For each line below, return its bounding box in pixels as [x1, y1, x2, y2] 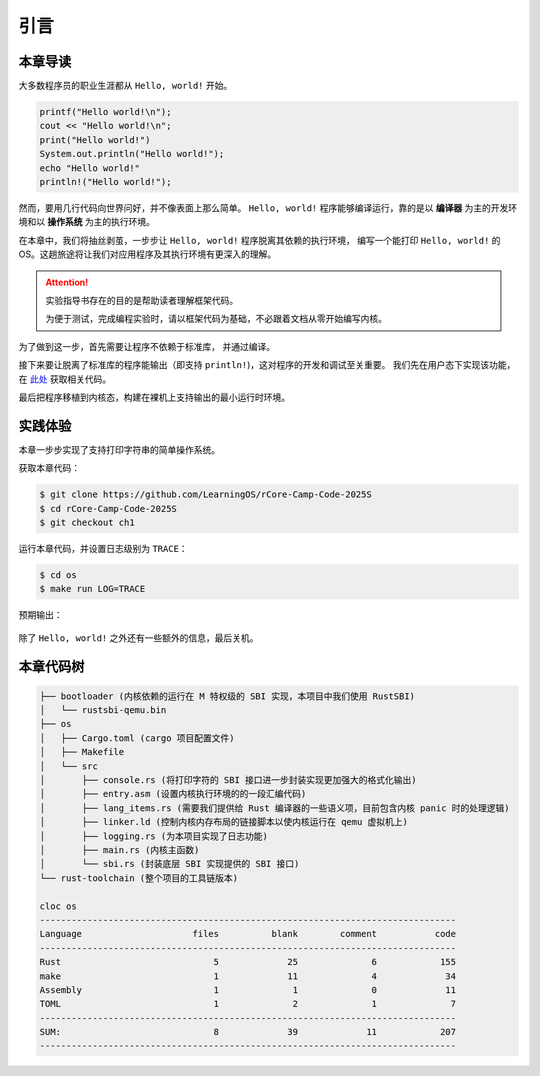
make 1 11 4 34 [39, 970, 457, 982]
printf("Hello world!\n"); [39, 106, 172, 118]
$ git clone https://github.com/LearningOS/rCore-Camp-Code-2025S [39, 489, 372, 500]
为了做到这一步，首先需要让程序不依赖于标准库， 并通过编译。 [18, 340, 275, 352]
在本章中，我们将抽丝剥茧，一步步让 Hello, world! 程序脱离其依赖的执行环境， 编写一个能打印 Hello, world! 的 [18, 234, 501, 246]
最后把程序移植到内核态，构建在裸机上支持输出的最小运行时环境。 [18, 391, 290, 403]
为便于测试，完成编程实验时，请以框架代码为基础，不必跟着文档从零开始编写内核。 [45, 313, 387, 325]
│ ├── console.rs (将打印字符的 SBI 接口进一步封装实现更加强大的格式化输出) [39, 775, 417, 786]
